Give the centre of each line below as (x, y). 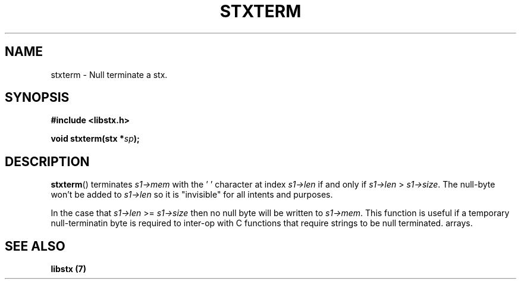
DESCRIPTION (47, 161)
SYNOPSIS (37, 98)
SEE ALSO (35, 246)
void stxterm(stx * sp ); (95, 139)
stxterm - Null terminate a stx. (109, 74)
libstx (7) (68, 269)
